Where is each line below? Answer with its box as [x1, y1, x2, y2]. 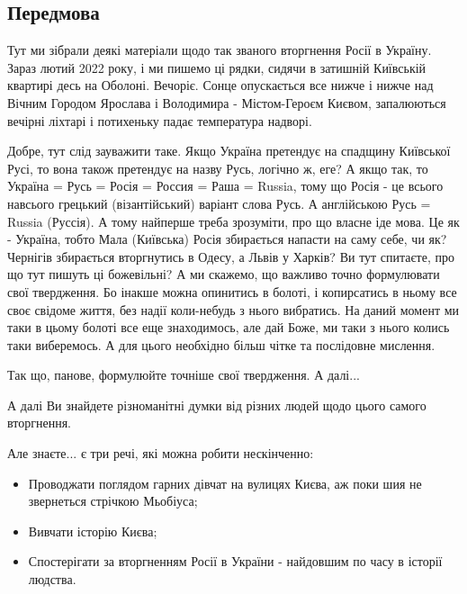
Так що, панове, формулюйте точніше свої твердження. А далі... [7, 365, 360, 384]
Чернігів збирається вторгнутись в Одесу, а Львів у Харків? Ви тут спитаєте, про [7, 247, 454, 265]
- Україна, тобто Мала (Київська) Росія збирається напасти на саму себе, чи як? [7, 229, 447, 248]
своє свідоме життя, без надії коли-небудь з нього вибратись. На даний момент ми [7, 300, 460, 319]
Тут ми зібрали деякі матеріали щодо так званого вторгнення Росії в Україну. [7, 40, 432, 59]
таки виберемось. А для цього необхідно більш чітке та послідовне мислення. [7, 335, 436, 354]
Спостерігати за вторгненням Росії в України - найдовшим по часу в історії [28, 552, 443, 571]
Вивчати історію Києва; [28, 521, 157, 540]
